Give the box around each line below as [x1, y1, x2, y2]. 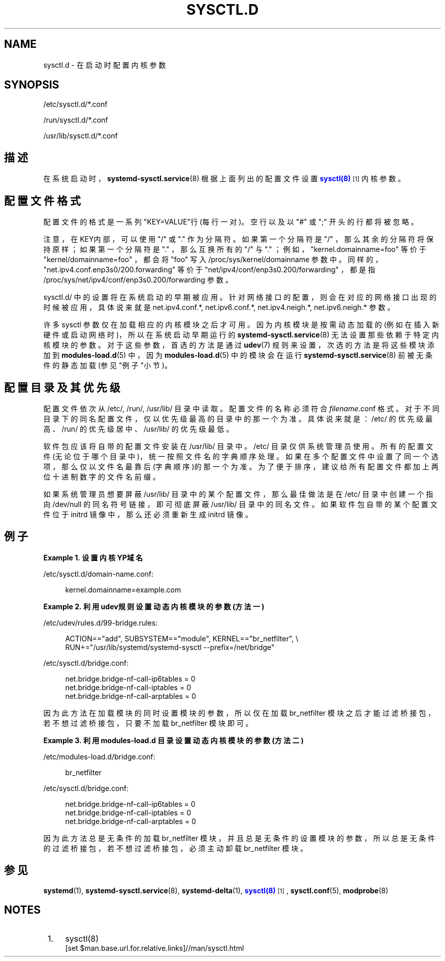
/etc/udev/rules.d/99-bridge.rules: [43, 618, 158, 627]
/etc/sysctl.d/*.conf [43, 100, 108, 109]
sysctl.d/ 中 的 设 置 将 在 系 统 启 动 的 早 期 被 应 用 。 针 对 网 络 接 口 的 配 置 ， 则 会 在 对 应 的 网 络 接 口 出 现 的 [43, 293, 437, 302]
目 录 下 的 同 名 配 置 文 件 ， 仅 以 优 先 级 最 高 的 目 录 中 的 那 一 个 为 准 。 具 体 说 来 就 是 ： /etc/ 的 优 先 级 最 [43, 414, 433, 423]
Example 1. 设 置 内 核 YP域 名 [43, 553, 143, 562]
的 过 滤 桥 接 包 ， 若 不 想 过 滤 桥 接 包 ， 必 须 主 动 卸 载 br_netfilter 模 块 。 [43, 843, 308, 853]
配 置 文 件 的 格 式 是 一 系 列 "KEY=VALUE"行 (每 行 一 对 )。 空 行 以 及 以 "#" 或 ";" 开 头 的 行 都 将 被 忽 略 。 [43, 217, 419, 227]
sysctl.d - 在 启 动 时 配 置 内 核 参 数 [43, 60, 166, 69]
